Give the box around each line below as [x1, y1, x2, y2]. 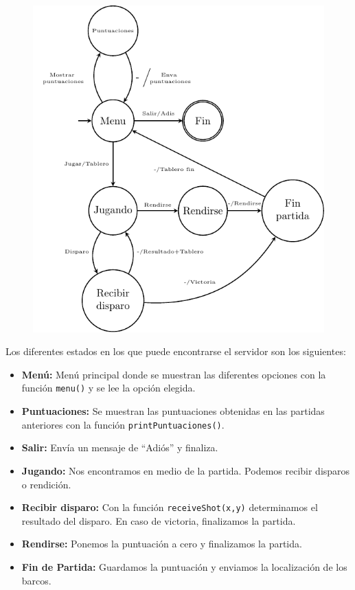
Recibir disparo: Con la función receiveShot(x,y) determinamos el [21, 500, 318, 514]
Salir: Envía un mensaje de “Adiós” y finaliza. [21, 440, 218, 455]
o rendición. [21, 477, 71, 491]
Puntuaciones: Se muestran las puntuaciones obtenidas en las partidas [21, 404, 325, 418]
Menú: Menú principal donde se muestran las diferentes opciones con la [21, 367, 326, 381]
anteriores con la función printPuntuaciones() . [21, 417, 225, 431]
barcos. [21, 573, 51, 587]
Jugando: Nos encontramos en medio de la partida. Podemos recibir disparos [21, 463, 350, 477]
